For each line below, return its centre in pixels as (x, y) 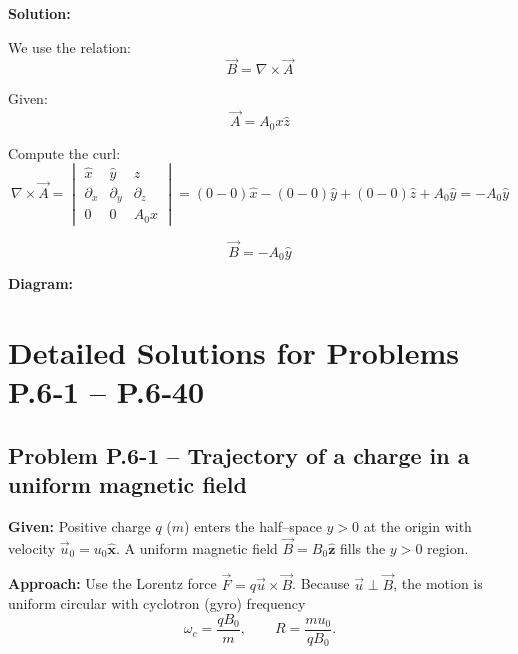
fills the (362, 547)
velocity (32, 547)
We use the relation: (70, 46)
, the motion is (438, 583)
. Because (321, 583)
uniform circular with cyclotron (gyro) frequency (157, 603)
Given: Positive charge (79, 526)
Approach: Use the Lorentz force (112, 583)
